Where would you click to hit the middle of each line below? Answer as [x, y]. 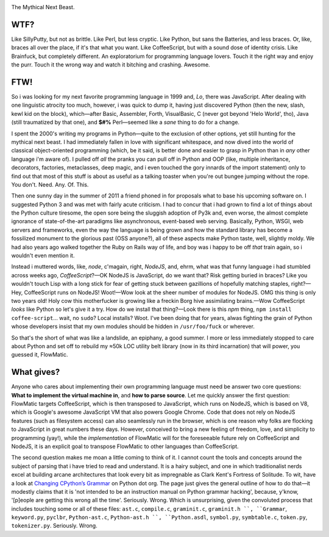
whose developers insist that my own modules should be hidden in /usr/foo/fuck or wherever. [133, 327]
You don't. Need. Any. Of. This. [50, 184]
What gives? [36, 372]
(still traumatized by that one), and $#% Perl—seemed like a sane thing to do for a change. [126, 123]
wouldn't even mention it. [43, 255]
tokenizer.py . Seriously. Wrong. [54, 526]
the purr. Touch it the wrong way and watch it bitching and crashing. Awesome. [111, 65]
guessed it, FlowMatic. [40, 355]
